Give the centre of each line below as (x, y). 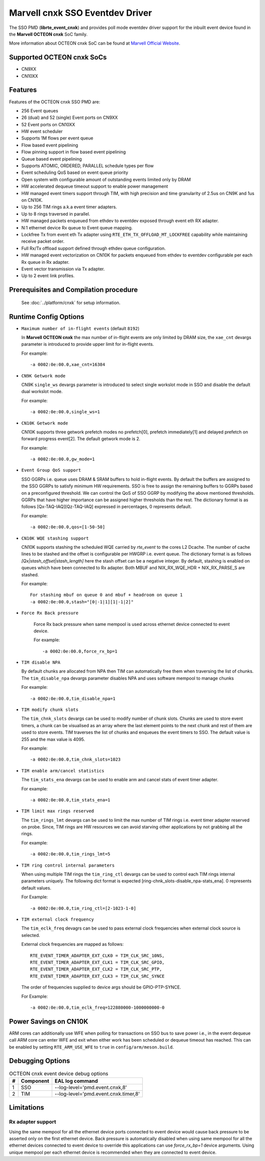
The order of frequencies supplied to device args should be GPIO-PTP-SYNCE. (101, 987)
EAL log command (76, 1081)
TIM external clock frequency (58, 920)
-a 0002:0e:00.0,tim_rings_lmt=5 (70, 854)
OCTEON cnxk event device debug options (59, 1074)
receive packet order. (43, 241)
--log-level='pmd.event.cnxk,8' (91, 1087)
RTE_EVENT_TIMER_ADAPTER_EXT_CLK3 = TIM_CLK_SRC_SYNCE (97, 976)
